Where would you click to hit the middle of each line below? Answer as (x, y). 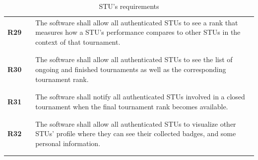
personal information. (68, 143)
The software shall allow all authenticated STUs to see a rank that (137, 22)
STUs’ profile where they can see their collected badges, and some (136, 133)
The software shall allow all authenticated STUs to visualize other (136, 123)
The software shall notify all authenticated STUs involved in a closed (140, 96)
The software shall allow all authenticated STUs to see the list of (134, 59)
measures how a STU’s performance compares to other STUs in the (138, 32)
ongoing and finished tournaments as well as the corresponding (131, 69)
